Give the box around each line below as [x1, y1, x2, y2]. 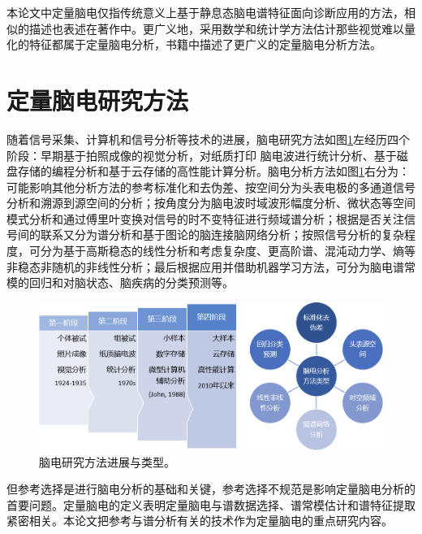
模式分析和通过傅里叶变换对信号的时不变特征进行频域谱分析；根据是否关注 [6, 210, 404, 227]
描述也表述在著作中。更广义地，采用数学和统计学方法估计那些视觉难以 [28, 20, 404, 37]
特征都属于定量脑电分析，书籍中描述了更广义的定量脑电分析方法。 [28, 36, 381, 53]
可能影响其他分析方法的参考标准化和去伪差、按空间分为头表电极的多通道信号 [6, 178, 416, 195]
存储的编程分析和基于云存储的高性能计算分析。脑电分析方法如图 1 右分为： [17, 163, 410, 180]
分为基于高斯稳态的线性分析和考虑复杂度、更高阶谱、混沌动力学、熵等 [40, 242, 416, 259]
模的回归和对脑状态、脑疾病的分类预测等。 [6, 274, 234, 291]
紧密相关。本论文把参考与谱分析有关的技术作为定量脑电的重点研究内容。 [6, 512, 393, 529]
